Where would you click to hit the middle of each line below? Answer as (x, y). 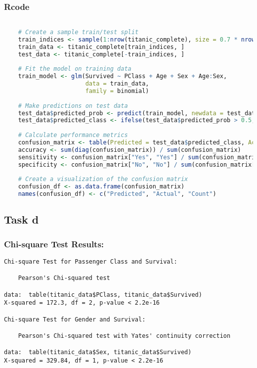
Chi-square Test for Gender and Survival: (75, 319)
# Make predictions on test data (73, 106)
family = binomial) (117, 91)
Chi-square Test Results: (54, 244)
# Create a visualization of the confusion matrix (103, 179)
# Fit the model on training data (75, 69)
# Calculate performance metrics (73, 135)
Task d (21, 219)
